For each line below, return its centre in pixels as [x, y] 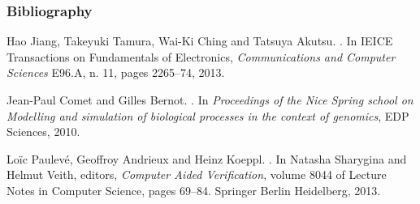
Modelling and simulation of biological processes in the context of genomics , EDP [208, 115]
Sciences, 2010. [43, 132]
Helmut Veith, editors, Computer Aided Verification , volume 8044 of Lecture [197, 174]
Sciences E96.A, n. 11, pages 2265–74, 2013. [116, 72]
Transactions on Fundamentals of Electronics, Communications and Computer [201, 56]
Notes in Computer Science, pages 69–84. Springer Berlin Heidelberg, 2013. [194, 190]
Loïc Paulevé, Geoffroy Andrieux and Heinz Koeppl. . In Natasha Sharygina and [207, 158]
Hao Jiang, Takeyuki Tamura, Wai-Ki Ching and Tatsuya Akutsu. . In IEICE [200, 41]
